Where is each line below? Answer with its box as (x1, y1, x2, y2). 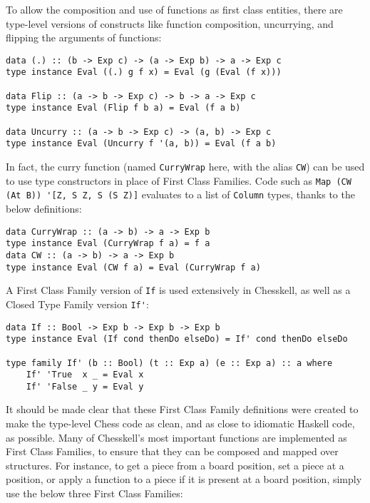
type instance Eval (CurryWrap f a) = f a (6, 238, 210, 249)
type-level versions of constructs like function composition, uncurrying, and (6, 16, 334, 31)
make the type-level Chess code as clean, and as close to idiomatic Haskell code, (6, 416, 355, 431)
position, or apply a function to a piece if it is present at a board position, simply (6, 472, 362, 487)
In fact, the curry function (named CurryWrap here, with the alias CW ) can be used (6, 159, 365, 174)
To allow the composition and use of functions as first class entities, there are (6, 2, 343, 16)
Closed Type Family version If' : (6, 296, 149, 311)
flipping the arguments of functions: (6, 30, 162, 45)
